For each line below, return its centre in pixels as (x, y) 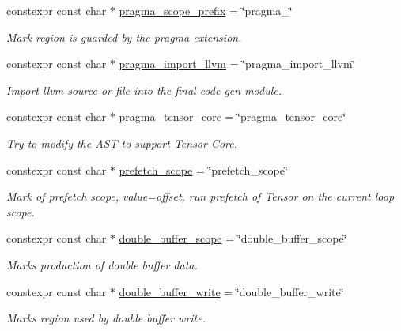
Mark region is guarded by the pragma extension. (124, 37)
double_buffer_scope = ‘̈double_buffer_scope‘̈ (233, 238)
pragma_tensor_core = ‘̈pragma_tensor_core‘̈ (233, 117)
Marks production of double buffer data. (102, 264)
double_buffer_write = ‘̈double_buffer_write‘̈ (231, 291)
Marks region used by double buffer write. (106, 318)
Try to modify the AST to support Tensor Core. (122, 143)
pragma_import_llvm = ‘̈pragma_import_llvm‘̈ (237, 64)
